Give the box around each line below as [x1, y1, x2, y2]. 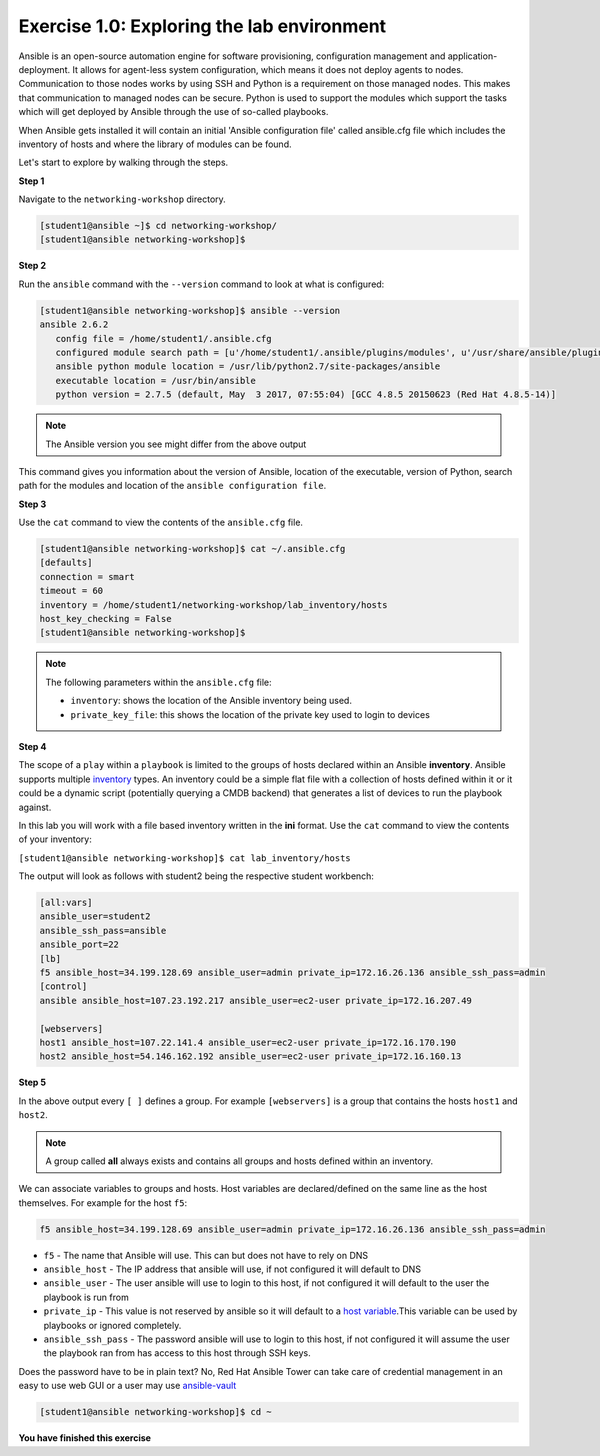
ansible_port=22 [39, 939, 120, 950]
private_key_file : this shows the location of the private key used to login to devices [70, 708, 430, 720]
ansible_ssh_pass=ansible [39, 925, 167, 936]
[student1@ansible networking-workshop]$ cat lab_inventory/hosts [18, 852, 352, 864]
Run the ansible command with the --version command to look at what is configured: [18, 278, 385, 290]
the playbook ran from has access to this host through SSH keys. [43, 1347, 312, 1359]
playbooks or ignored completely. [43, 1319, 182, 1331]
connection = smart [39, 571, 135, 582]
